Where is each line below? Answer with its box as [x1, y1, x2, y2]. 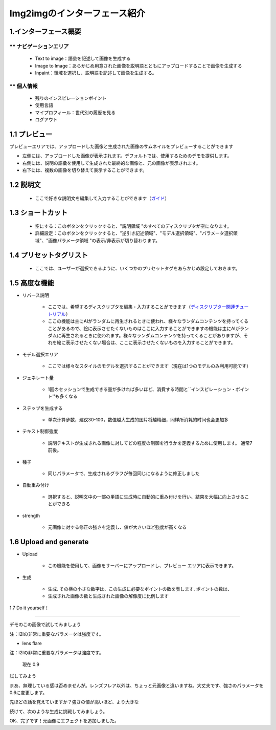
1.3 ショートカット [9, 208, 68, 217]
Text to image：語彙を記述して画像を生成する [35, 55, 131, 61]
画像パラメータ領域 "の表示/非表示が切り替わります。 [48, 237, 160, 243]
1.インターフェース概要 [9, 27, 81, 36]
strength [22, 512, 40, 519]
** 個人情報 [9, 82, 38, 90]
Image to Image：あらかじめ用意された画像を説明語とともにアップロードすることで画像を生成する [35, 62, 242, 69]
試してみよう [9, 673, 37, 679]
